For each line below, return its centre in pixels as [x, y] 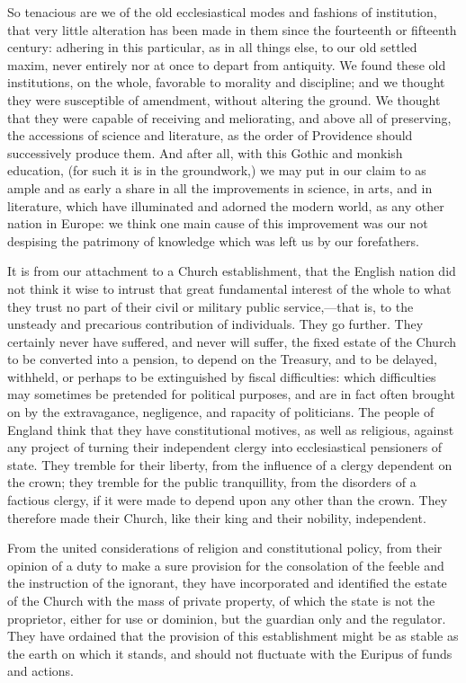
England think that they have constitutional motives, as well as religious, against [231, 429]
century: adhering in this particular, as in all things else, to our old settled [212, 47]
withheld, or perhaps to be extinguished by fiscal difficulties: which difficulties [222, 376]
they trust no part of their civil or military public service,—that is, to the [211, 306]
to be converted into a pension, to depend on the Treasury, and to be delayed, [222, 359]
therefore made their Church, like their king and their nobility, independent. [217, 517]
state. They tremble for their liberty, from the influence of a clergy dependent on [230, 464]
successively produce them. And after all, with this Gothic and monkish [205, 152]
